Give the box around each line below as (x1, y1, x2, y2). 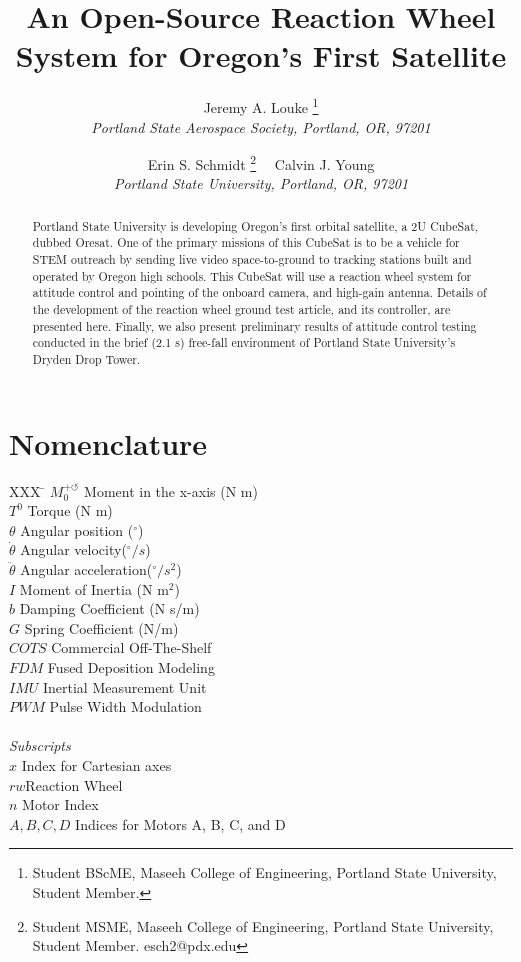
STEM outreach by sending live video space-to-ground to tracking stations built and (32, 251, 472, 268)
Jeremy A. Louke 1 (203, 94, 319, 117)
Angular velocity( (20, 539, 127, 560)
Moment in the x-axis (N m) (84, 480, 258, 501)
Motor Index (22, 794, 99, 815)
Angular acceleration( (20, 559, 153, 580)
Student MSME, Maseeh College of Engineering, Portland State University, (32, 915, 494, 936)
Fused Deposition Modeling (47, 656, 215, 677)
